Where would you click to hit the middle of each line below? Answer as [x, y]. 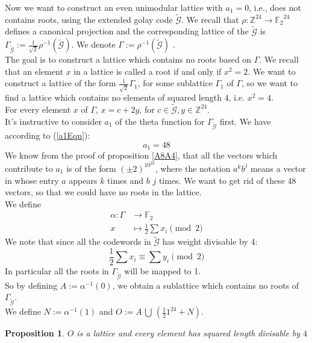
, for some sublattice [175, 83]
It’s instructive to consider [53, 121]
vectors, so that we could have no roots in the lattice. [103, 192]
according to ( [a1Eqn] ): [48, 135]
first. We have [245, 121]
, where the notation [193, 168]
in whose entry [32, 180]
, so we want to [270, 83]
